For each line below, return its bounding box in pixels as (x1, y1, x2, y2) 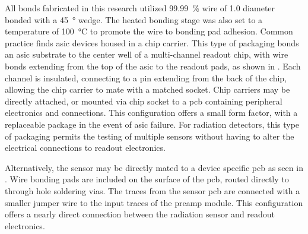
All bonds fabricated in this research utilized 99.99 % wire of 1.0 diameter (5, 2, 275, 14)
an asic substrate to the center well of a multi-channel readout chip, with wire (5, 48, 288, 61)
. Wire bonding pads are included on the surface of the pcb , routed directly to (5, 173, 289, 185)
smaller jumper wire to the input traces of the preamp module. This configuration (5, 196, 303, 208)
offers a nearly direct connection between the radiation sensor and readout (5, 208, 275, 220)
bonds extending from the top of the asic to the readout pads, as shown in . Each (5, 59, 301, 72)
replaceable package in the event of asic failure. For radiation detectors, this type (5, 118, 300, 130)
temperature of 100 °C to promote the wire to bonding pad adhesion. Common (5, 25, 293, 37)
